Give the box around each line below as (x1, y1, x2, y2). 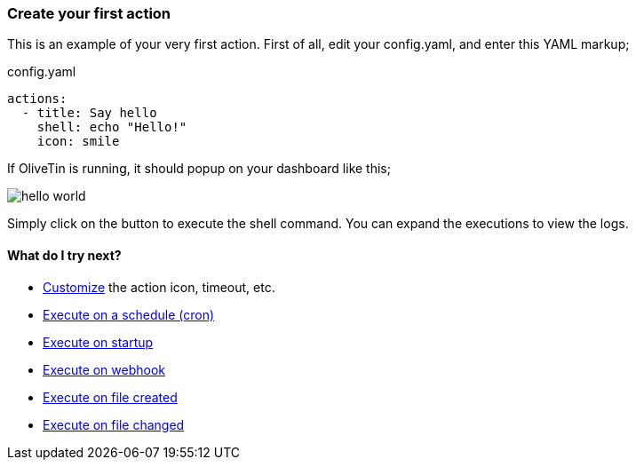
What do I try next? (7, 247, 122, 263)
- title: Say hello (21, 106, 157, 121)
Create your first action (7, 4, 171, 22)
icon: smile (36, 134, 120, 149)
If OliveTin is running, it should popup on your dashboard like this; (7, 161, 391, 177)
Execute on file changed (43, 416, 185, 432)
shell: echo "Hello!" (36, 120, 187, 135)
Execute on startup (43, 334, 154, 350)
